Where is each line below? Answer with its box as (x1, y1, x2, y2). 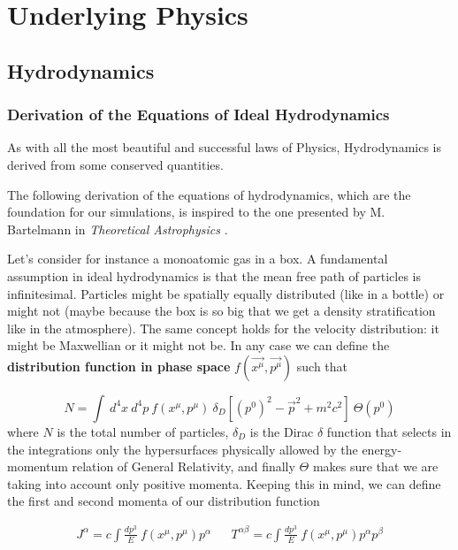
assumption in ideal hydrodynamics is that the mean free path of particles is (7, 266, 422, 285)
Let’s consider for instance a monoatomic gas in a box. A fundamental (7, 249, 388, 268)
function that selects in (326, 422, 452, 440)
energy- (362, 439, 402, 458)
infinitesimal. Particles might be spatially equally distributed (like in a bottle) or (7, 284, 445, 302)
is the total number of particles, (57, 422, 229, 440)
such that (296, 356, 348, 375)
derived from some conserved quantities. (7, 155, 224, 173)
